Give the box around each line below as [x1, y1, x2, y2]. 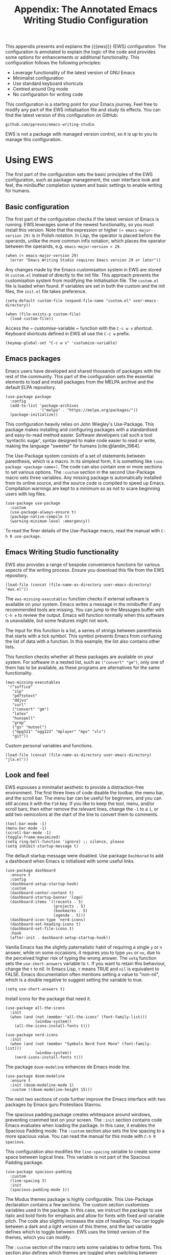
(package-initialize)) [10, 412, 58, 417]
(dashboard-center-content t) [10, 891, 74, 896]
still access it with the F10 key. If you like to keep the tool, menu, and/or [5, 800, 155, 807]
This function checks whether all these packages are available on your [5, 654, 154, 660]
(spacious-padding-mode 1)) [10, 1187, 70, 1193]
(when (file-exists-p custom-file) [5, 311, 81, 317]
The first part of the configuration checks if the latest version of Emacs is [5, 216, 159, 222]
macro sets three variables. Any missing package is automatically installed [5, 474, 162, 481]
